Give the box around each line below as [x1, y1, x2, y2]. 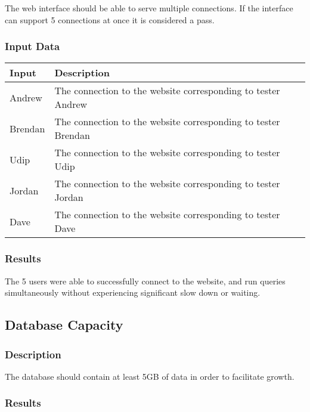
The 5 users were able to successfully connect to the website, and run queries [5, 274, 286, 287]
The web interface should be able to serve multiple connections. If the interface [5, 2, 293, 14]
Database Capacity [5, 315, 123, 334]
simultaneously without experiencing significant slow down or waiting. [5, 286, 261, 299]
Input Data [5, 39, 60, 54]
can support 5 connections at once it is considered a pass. [5, 13, 215, 26]
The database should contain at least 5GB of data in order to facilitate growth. [5, 370, 294, 382]
